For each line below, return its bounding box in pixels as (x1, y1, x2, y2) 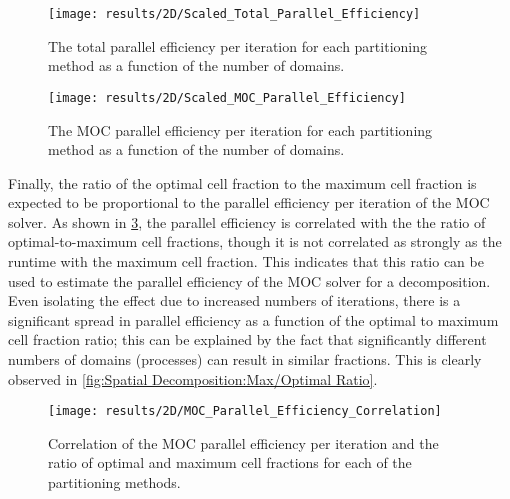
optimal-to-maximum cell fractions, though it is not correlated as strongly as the (8, 231, 502, 252)
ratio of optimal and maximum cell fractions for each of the (48, 452, 412, 473)
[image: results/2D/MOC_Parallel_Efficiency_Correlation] (48, 404, 442, 419)
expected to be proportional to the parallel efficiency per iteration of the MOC (8, 192, 490, 213)
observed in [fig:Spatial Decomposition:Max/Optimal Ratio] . (8, 368, 378, 389)
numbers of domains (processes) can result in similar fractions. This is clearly (8, 349, 482, 370)
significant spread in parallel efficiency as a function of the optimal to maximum (8, 309, 499, 330)
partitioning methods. (48, 472, 181, 493)
